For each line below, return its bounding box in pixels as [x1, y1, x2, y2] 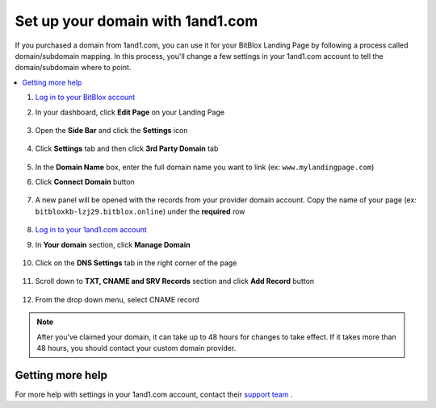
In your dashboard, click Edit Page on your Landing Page [35, 107, 225, 117]
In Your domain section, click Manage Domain [35, 239, 191, 249]
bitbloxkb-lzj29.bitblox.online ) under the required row [35, 206, 245, 216]
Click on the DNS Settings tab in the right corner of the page [35, 258, 237, 268]
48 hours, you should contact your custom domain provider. [36, 343, 237, 352]
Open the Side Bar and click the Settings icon [35, 125, 188, 135]
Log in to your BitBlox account [35, 93, 136, 102]
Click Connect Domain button [35, 177, 135, 187]
